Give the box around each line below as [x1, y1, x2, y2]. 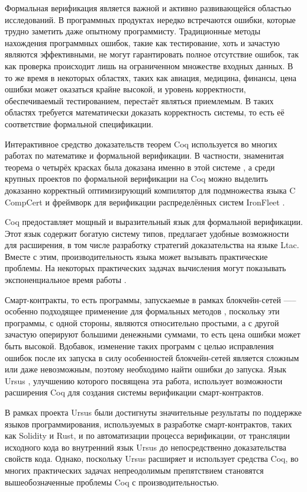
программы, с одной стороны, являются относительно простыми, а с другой [5, 316, 279, 329]
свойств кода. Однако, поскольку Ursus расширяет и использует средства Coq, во [5, 452, 299, 465]
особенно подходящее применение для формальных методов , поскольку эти [5, 305, 280, 317]
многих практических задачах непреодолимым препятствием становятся [5, 464, 264, 476]
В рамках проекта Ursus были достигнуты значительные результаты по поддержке [5, 406, 302, 418]
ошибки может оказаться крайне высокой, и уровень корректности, [5, 83, 246, 95]
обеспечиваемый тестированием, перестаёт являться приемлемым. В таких [5, 94, 274, 107]
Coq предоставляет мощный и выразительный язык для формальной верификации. [5, 216, 303, 228]
